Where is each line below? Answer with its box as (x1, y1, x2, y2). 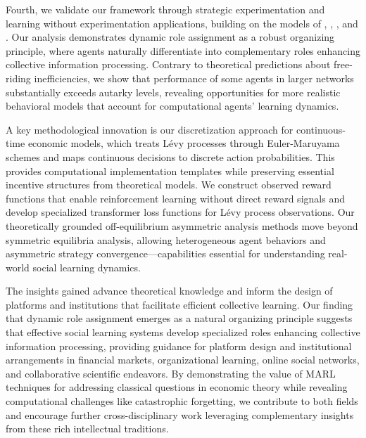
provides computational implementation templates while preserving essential (6, 163, 334, 178)
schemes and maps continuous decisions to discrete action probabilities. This (6, 149, 335, 164)
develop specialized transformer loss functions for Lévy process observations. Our (6, 205, 355, 219)
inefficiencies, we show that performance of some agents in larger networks (34, 70, 354, 85)
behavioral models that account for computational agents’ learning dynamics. (6, 98, 339, 113)
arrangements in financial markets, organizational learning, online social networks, (6, 352, 360, 367)
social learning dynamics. (32, 259, 141, 274)
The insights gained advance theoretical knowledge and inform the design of (6, 283, 333, 298)
